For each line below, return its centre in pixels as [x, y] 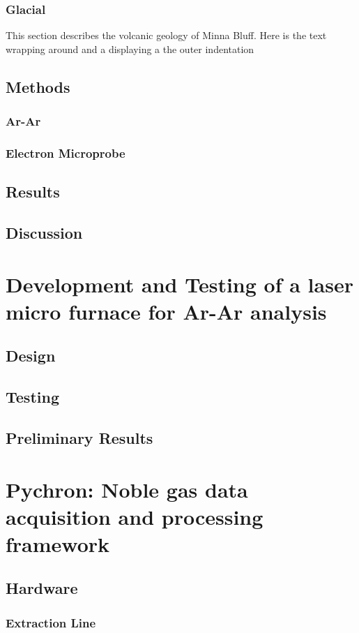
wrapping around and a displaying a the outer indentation [130, 49]
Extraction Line [51, 622]
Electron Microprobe [66, 152]
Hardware [42, 588]
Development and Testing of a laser [179, 284]
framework [58, 543]
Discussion [44, 233]
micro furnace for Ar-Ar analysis [166, 311]
